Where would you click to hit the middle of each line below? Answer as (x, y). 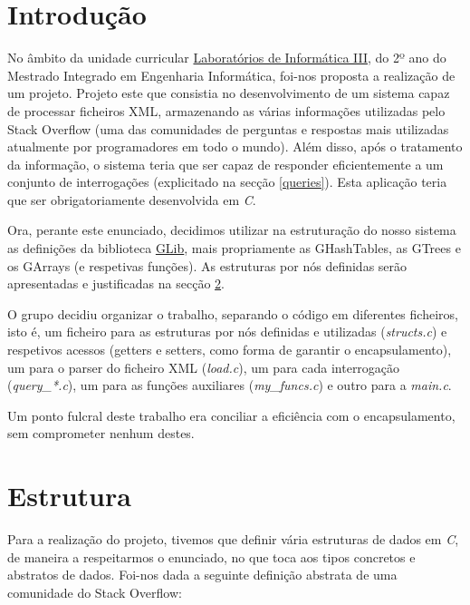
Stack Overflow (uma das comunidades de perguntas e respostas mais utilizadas (228, 128)
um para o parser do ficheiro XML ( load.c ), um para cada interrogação (204, 367)
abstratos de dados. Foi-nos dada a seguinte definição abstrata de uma (202, 575)
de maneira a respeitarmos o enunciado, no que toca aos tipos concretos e (211, 556)
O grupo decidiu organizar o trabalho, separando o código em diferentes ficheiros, (233, 313)
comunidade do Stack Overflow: (95, 592)
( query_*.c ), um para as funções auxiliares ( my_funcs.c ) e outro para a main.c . (230, 385)
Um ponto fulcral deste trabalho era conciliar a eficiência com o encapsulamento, (231, 415)
